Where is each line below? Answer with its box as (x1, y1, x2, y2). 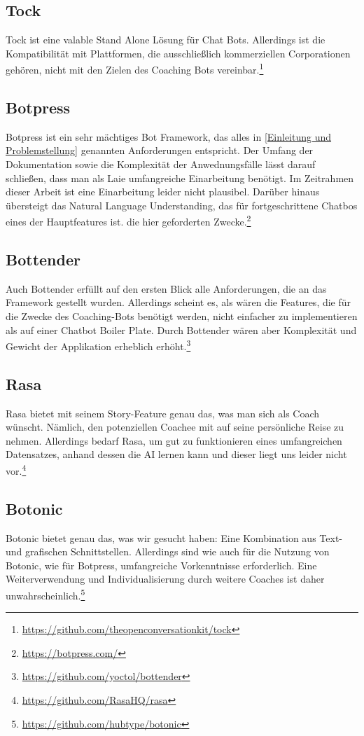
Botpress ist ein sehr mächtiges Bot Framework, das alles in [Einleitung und (6, 129, 332, 144)
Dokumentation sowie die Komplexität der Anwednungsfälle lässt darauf (6, 157, 316, 172)
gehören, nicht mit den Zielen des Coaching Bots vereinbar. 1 (6, 60, 264, 77)
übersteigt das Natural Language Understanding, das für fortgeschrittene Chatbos (6, 197, 358, 212)
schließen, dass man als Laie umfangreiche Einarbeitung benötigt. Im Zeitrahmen (6, 170, 354, 185)
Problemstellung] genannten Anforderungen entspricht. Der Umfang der (6, 143, 314, 158)
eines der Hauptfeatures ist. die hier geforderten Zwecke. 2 (6, 212, 251, 229)
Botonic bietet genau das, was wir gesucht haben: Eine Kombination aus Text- (6, 530, 342, 545)
